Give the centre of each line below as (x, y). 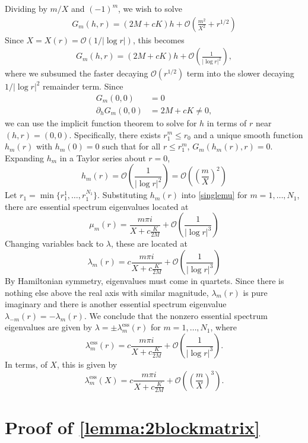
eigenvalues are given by (49, 327)
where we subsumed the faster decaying (77, 73)
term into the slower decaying (240, 73)
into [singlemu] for (214, 195)
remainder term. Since (83, 86)
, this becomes (158, 39)
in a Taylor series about (103, 157)
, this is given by (87, 364)
